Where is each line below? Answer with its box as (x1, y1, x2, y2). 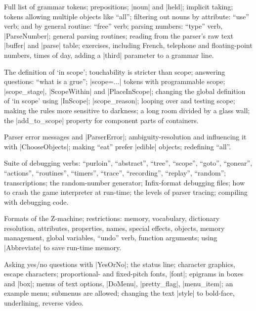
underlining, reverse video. (4, 298, 84, 308)
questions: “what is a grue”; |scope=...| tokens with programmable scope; (4, 76, 225, 87)
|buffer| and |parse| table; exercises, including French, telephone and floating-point (4, 40, 253, 50)
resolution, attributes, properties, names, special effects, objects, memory (4, 222, 225, 233)
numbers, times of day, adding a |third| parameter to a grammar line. (4, 49, 214, 60)
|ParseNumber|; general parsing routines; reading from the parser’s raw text (4, 30, 234, 41)
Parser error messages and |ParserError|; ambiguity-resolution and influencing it (4, 132, 247, 142)
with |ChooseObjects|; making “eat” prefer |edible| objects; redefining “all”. (4, 141, 231, 151)
